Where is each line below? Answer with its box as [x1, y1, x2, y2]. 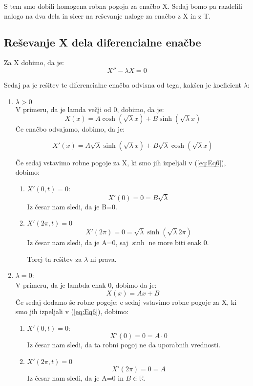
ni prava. [90, 253, 117, 264]
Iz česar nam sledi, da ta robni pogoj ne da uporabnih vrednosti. [27, 340, 221, 350]
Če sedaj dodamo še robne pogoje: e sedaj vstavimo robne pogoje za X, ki [15, 296, 237, 307]
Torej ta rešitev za [27, 253, 82, 264]
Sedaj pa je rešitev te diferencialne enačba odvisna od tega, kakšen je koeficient [4, 79, 242, 90]
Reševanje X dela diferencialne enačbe [4, 34, 201, 49]
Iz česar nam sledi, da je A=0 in [27, 373, 124, 383]
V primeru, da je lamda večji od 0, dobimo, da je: [15, 104, 164, 114]
